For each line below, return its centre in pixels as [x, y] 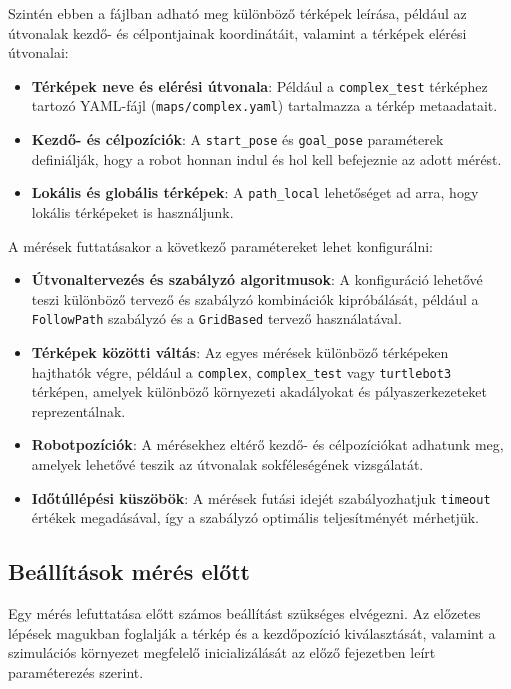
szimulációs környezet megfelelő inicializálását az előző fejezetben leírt [222, 652]
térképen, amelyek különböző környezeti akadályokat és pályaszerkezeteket [259, 391]
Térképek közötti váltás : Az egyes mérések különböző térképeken [240, 352]
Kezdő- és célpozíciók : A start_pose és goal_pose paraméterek [237, 139]
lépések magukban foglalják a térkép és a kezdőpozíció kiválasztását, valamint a [252, 632]
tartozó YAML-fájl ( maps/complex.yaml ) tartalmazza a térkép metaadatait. [264, 105]
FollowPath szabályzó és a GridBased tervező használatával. [216, 318]
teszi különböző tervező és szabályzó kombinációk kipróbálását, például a [255, 298]
